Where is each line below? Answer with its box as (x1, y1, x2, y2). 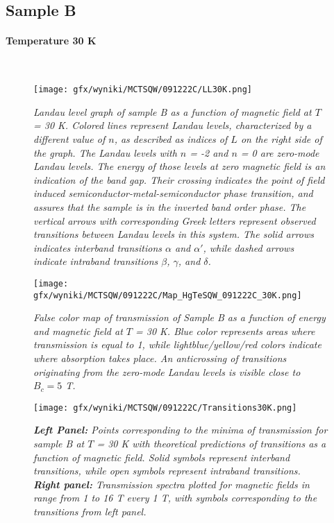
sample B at (33, 436, 85, 451)
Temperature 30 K (6, 33, 97, 48)
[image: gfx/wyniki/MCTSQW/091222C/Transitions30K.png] (33, 402, 297, 413)
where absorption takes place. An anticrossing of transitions (33, 351, 287, 366)
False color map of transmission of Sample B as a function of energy (33, 310, 326, 325)
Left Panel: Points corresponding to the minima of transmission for (33, 422, 328, 437)
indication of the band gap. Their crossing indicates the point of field (33, 172, 325, 187)
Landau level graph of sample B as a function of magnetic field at (33, 104, 312, 119)
